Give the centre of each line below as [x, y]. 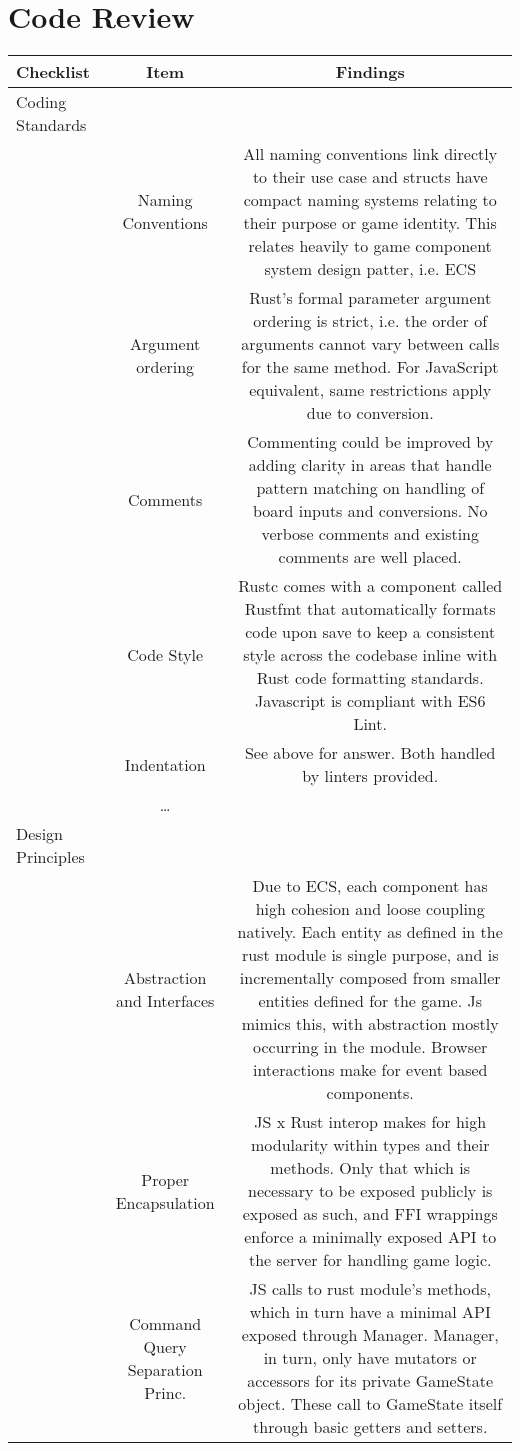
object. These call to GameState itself [370, 1404]
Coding [41, 102]
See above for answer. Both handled [370, 753]
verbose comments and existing [370, 534]
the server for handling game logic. [370, 1260]
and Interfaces [165, 1001]
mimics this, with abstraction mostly [370, 1024]
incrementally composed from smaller [370, 978]
